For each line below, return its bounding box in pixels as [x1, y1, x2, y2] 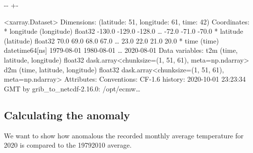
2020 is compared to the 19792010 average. [4, 140, 132, 150]
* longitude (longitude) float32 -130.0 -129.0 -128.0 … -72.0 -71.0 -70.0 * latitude [4, 26, 243, 36]
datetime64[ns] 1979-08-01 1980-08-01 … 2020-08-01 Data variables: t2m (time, [4, 45, 238, 55]
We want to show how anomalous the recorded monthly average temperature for [4, 130, 244, 140]
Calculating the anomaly [4, 107, 130, 122]
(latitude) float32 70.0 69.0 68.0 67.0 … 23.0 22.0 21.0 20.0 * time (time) [4, 35, 219, 45]
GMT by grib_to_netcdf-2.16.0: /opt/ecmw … [4, 83, 140, 93]
